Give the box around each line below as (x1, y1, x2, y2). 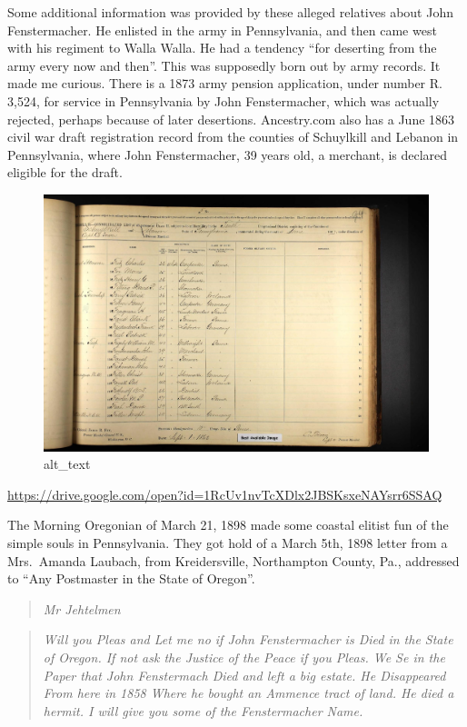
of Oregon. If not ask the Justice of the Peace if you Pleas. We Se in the (43, 647, 445, 666)
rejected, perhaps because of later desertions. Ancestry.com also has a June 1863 (7, 109, 455, 128)
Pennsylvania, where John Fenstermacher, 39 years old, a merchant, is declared (7, 144, 448, 164)
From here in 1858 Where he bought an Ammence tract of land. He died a (43, 683, 454, 702)
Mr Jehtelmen (43, 599, 121, 618)
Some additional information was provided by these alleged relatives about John (7, 3, 453, 21)
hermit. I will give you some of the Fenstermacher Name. (43, 701, 363, 720)
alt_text (44, 454, 91, 473)
